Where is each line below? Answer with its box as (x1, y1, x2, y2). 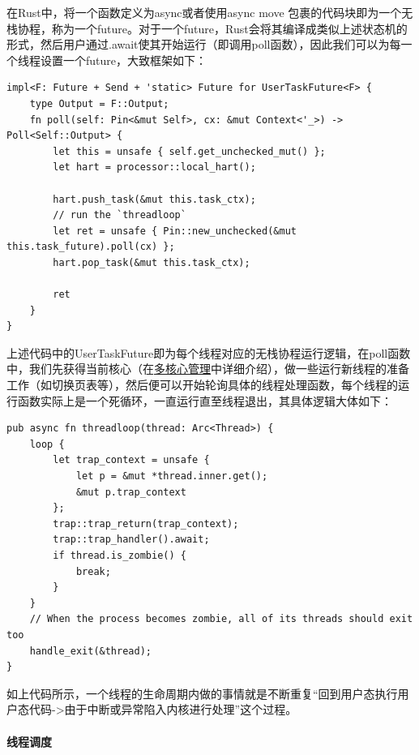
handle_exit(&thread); (29, 645, 152, 657)
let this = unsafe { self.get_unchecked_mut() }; (53, 145, 326, 157)
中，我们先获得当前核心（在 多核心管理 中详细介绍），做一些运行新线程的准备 (6, 360, 409, 377)
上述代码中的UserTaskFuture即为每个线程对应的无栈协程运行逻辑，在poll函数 (6, 344, 411, 361)
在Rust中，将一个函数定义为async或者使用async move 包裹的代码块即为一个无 (6, 4, 413, 20)
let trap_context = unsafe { (53, 454, 210, 466)
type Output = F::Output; (29, 97, 169, 109)
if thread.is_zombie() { (53, 550, 186, 561)
